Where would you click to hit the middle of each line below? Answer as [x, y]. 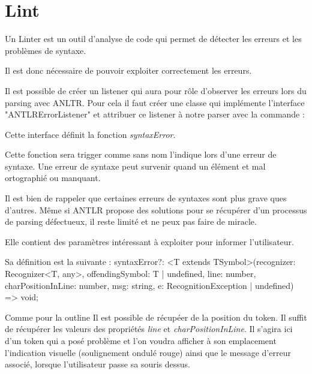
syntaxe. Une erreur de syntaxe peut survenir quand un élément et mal [135, 166]
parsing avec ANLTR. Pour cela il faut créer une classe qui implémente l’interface [155, 102]
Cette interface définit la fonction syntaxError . [90, 134]
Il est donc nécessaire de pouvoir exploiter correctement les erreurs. [128, 70]
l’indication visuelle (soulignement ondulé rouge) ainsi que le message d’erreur [148, 352]
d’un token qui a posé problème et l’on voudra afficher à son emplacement [141, 340]
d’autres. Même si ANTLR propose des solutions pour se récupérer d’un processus [156, 209]
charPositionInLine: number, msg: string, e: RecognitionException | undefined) [149, 285]
